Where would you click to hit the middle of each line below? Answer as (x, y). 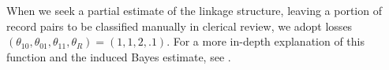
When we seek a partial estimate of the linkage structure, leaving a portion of (194, 10)
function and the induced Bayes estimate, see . (119, 56)
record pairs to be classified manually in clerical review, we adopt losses (180, 26)
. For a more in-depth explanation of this (266, 41)
